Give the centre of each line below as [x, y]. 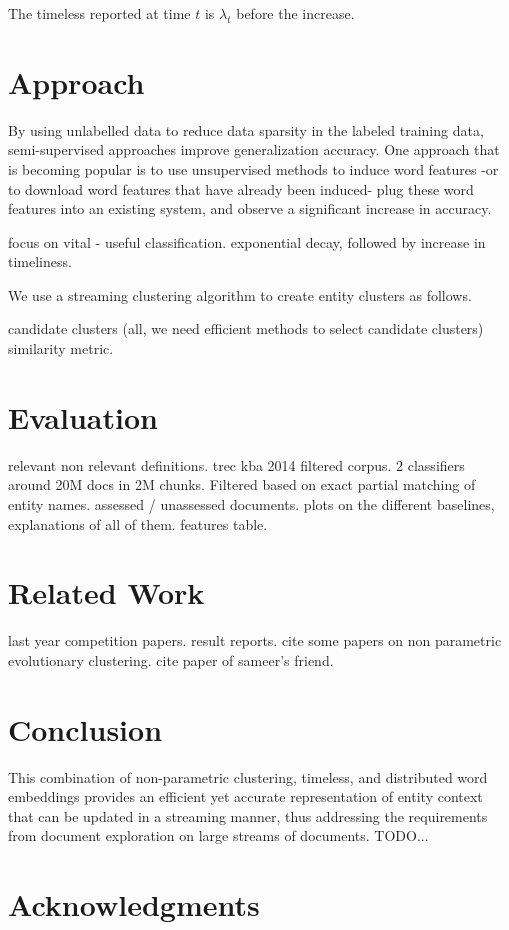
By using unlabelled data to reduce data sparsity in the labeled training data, [246, 129]
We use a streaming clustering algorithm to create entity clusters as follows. [240, 294]
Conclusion [85, 728]
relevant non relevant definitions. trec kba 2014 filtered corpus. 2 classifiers [236, 464]
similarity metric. [61, 348]
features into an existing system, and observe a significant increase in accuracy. [250, 208]
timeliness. [40, 261]
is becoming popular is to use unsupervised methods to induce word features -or [253, 168]
